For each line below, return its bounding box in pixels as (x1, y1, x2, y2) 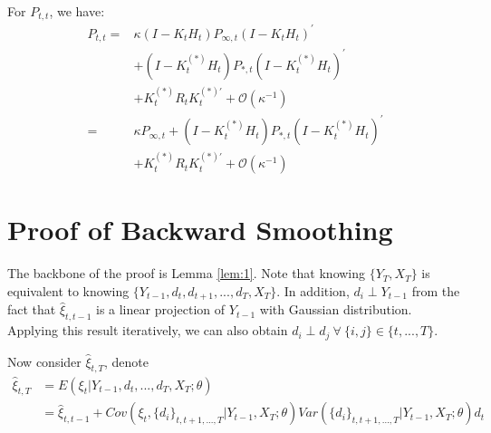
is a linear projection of (95, 300, 226, 319)
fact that (7, 300, 56, 319)
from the (411, 281, 460, 300)
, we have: (49, 2, 105, 20)
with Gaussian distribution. (259, 300, 412, 319)
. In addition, (276, 281, 350, 300)
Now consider (7, 351, 82, 370)
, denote (104, 351, 149, 370)
